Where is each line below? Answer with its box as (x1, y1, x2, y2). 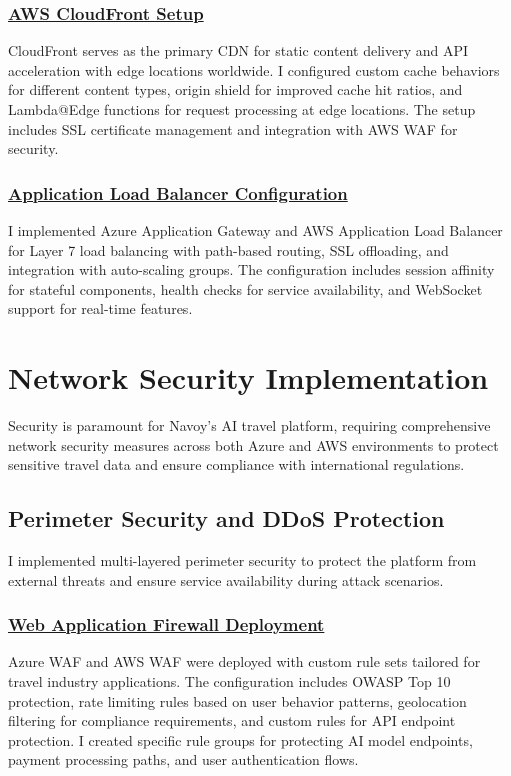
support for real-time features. (8, 298, 193, 319)
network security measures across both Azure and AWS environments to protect (8, 434, 499, 455)
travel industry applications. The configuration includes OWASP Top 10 (8, 671, 451, 692)
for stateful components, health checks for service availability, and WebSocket (8, 278, 483, 299)
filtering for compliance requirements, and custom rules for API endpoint (8, 710, 456, 731)
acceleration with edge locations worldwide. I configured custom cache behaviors (8, 59, 500, 80)
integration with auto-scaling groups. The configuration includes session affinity (8, 259, 495, 280)
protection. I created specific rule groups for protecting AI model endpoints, (8, 729, 473, 750)
